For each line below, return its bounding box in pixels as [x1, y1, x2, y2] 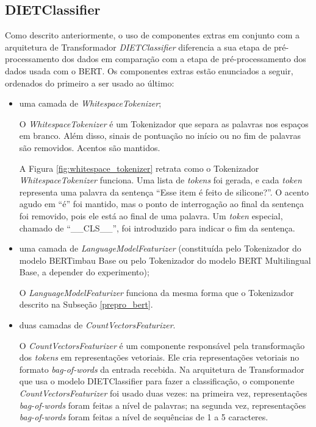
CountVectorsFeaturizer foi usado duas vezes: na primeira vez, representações [19, 387, 307, 400]
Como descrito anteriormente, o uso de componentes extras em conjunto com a [5, 29, 300, 41]
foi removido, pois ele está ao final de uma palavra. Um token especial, [19, 209, 283, 222]
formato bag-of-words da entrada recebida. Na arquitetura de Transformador [19, 362, 304, 375]
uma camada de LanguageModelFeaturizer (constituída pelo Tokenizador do [19, 242, 301, 255]
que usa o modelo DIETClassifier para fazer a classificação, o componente [19, 375, 295, 387]
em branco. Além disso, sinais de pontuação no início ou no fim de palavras [19, 129, 301, 142]
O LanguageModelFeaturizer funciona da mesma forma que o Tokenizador [19, 286, 294, 298]
